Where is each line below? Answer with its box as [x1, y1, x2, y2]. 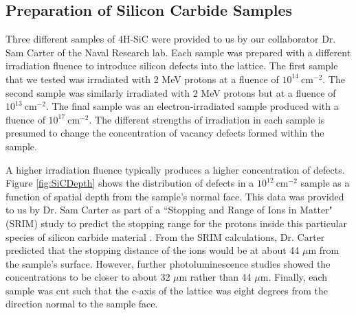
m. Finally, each [260, 270, 328, 284]
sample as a [300, 176, 350, 190]
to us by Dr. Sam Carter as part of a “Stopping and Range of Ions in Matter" [5, 202, 333, 217]
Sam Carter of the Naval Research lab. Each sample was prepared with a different [5, 45, 351, 59]
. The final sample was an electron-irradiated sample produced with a [45, 99, 339, 113]
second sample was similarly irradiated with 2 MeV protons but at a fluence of [5, 85, 336, 100]
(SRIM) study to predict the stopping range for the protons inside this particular [5, 215, 348, 230]
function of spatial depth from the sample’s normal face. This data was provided [5, 189, 344, 203]
